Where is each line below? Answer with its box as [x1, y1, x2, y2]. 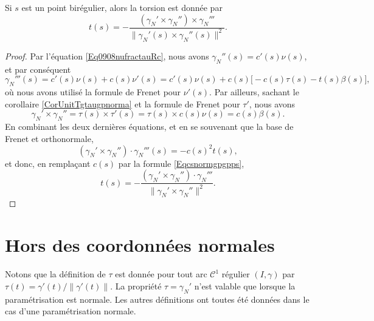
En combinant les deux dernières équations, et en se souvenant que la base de [5, 120, 294, 132]
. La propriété [110, 279, 162, 292]
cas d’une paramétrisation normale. [5, 305, 136, 317]
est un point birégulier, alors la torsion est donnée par [21, 1, 223, 13]
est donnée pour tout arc [115, 268, 207, 280]
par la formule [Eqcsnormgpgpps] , [118, 157, 244, 169]
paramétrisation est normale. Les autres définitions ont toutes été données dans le [5, 292, 310, 305]
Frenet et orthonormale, [5, 132, 94, 144]
